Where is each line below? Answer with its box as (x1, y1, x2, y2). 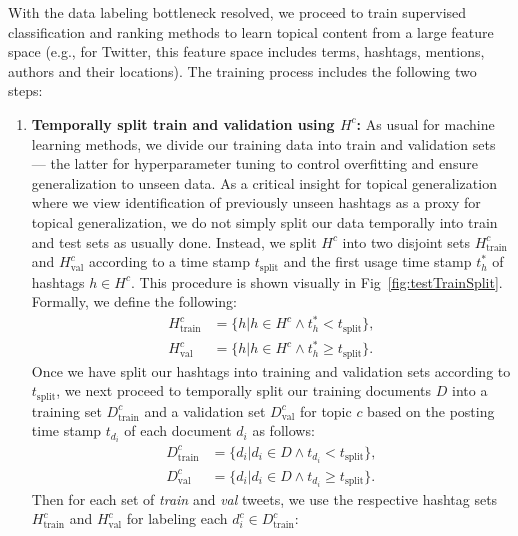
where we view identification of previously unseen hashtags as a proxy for (31, 192, 481, 213)
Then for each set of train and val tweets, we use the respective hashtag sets (31, 488, 498, 509)
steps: (8, 80, 43, 101)
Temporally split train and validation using (31, 113, 335, 134)
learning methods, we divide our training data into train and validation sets (31, 133, 496, 154)
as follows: (252, 420, 315, 441)
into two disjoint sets (342, 231, 470, 252)
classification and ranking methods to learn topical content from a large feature (8, 21, 494, 42)
